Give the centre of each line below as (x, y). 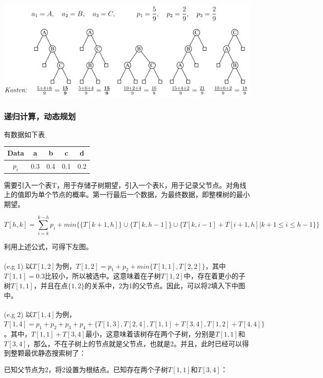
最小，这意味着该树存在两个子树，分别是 (151, 334)
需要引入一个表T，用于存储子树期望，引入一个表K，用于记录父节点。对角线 (125, 185)
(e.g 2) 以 (18, 314)
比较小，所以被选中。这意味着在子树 (103, 276)
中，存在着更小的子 (214, 276)
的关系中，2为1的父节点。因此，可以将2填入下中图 (165, 286)
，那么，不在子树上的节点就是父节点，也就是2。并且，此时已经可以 (135, 343)
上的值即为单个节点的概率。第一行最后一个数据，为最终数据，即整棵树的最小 (127, 194)
